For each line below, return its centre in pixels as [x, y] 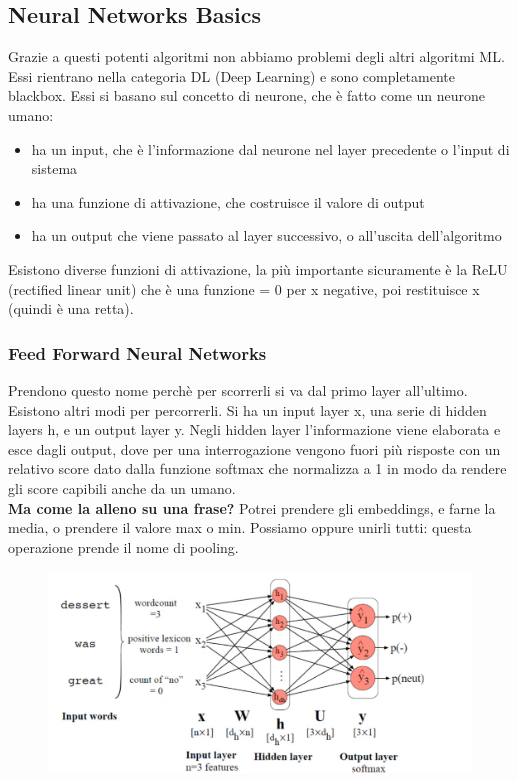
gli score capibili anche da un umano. [122, 487]
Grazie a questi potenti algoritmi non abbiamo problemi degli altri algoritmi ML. [256, 56]
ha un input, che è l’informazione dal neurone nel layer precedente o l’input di [270, 148]
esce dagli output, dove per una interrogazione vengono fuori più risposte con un [254, 448]
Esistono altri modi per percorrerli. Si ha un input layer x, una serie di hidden [247, 409]
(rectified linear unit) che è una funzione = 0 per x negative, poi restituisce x [244, 288]
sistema [54, 168]
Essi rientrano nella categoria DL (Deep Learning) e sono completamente [231, 75]
